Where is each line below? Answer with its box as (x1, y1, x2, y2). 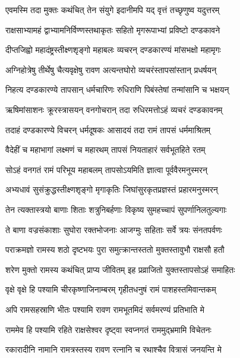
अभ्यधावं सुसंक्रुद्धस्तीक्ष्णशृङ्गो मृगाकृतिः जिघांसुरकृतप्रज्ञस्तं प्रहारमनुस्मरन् (5, 183, 218, 196)
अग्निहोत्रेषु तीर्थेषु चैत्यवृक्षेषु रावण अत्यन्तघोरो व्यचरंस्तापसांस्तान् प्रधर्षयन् (5, 63, 217, 76)
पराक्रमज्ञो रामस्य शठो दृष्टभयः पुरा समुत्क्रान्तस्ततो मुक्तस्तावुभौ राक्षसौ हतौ (5, 243, 225, 256)
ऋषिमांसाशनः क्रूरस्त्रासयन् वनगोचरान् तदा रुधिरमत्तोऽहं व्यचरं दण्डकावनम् (5, 103, 223, 115)
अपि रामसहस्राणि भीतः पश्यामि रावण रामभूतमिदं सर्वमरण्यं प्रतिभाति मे (5, 303, 204, 315)
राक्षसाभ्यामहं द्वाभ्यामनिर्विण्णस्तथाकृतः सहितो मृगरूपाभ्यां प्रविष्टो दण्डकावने (5, 23, 220, 36)
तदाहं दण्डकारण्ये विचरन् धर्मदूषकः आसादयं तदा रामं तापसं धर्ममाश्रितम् (5, 123, 211, 136)
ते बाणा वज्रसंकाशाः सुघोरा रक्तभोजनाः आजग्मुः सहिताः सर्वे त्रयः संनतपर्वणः (5, 223, 222, 235)
